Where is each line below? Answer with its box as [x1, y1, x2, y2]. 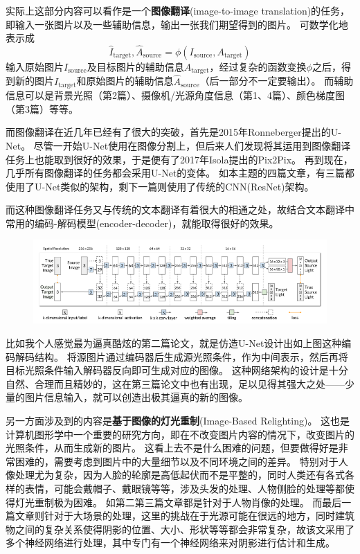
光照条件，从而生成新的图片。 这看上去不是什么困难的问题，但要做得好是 [6, 440, 339, 455]
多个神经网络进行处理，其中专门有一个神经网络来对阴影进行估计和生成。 [6, 535, 335, 550]
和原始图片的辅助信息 [76, 73, 174, 88]
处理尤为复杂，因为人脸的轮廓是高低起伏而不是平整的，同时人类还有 [15, 467, 325, 482]
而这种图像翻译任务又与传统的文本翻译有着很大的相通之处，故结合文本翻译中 [6, 202, 354, 217]
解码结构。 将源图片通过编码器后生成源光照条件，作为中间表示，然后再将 [15, 349, 348, 364]
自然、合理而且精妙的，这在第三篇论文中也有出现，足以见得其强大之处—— [6, 376, 345, 391]
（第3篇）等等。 [6, 101, 78, 116]
